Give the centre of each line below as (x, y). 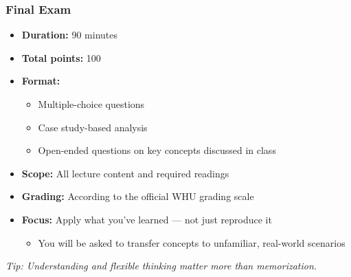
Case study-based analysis (93, 127)
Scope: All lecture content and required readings (125, 173)
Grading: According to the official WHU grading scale (138, 196)
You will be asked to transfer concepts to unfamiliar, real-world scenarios (192, 242)
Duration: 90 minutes (69, 35)
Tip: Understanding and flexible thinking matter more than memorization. (161, 266)
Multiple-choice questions (91, 104)
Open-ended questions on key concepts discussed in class (157, 150)
